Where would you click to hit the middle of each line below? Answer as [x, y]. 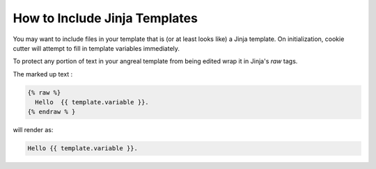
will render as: [33, 130]
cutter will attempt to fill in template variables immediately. [96, 48]
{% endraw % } [52, 112]
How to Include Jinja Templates [105, 18]
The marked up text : [43, 74]
